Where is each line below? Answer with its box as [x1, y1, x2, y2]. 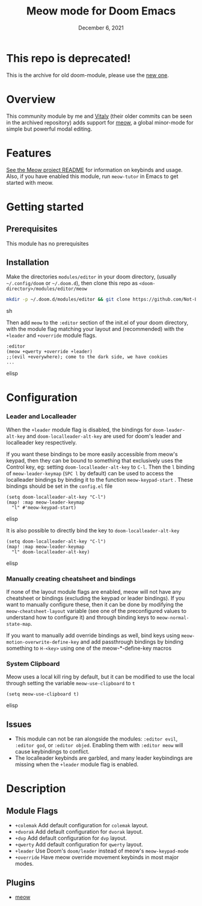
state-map [6, 621, 31, 627]
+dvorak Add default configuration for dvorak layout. [14, 828, 143, 836]
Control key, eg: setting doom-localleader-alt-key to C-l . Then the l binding [6, 463, 195, 470]
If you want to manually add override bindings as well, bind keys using [6, 632, 180, 639]
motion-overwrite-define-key [6, 639, 79, 646]
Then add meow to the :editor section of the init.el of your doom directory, [6, 319, 189, 326]
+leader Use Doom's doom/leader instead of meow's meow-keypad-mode [14, 847, 189, 855]
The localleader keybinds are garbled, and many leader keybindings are [14, 754, 193, 762]
